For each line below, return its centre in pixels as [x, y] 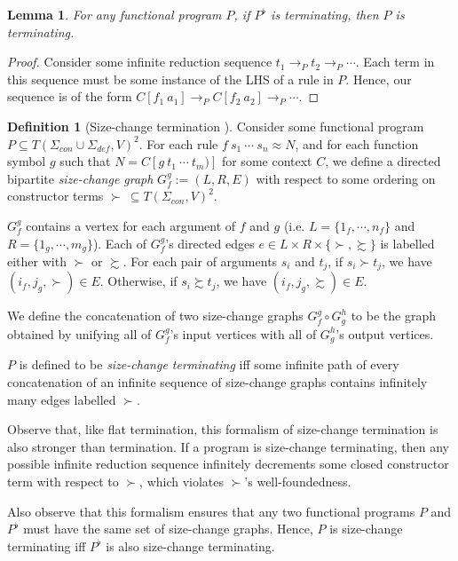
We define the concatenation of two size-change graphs [155, 316]
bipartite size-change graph [80, 178]
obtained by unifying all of [79, 333]
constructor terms [55, 196]
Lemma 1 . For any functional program [114, 14]
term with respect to [63, 481]
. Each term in [395, 62]
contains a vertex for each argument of [131, 225]
